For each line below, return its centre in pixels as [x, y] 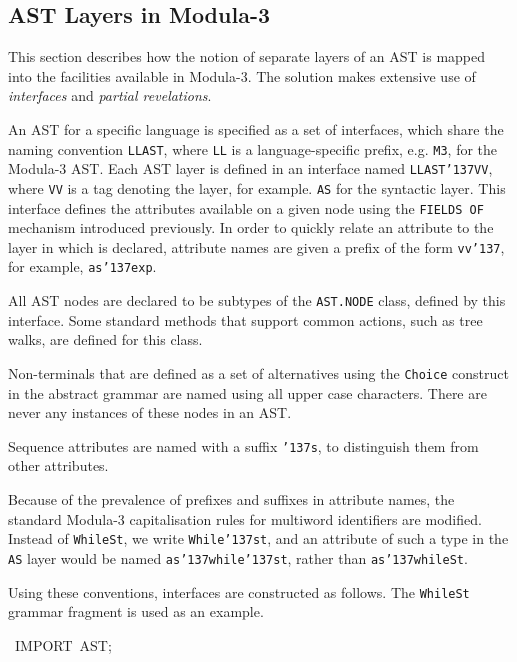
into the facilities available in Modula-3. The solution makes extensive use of [242, 75]
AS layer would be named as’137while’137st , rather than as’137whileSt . [238, 557]
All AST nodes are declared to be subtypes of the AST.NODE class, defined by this [257, 300]
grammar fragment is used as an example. [136, 611]
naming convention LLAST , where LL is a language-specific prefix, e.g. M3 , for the [253, 148]
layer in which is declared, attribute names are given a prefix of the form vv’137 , [256, 246]
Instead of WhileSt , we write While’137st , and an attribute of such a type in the [258, 538]
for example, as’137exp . [82, 266]
